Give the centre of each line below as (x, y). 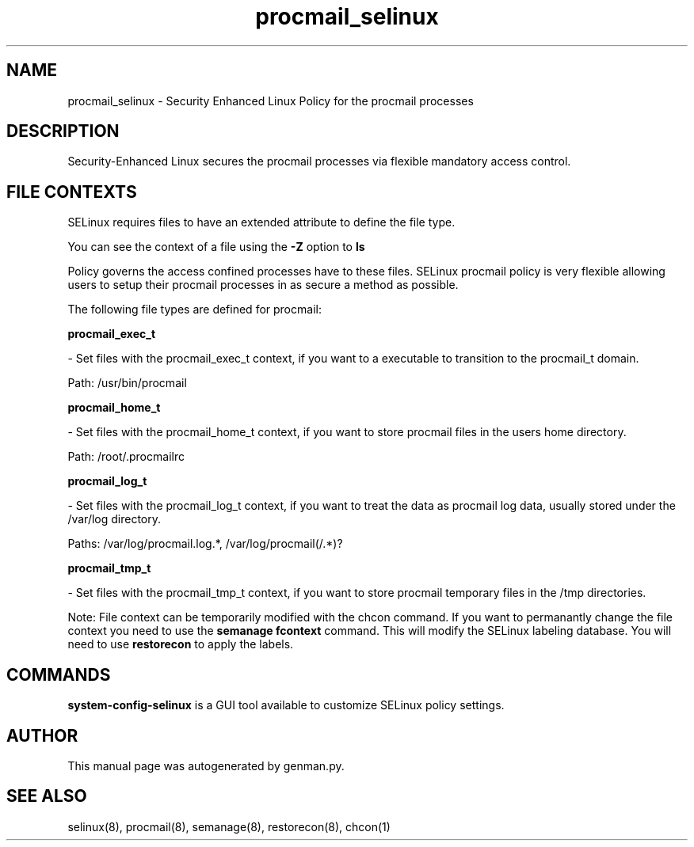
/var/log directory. (114, 519)
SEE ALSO (47, 796)
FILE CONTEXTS (72, 192)
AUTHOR (42, 735)
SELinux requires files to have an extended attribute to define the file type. (261, 222)
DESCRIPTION (63, 131)
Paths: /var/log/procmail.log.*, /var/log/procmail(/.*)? (205, 544)
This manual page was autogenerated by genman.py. (206, 765)
